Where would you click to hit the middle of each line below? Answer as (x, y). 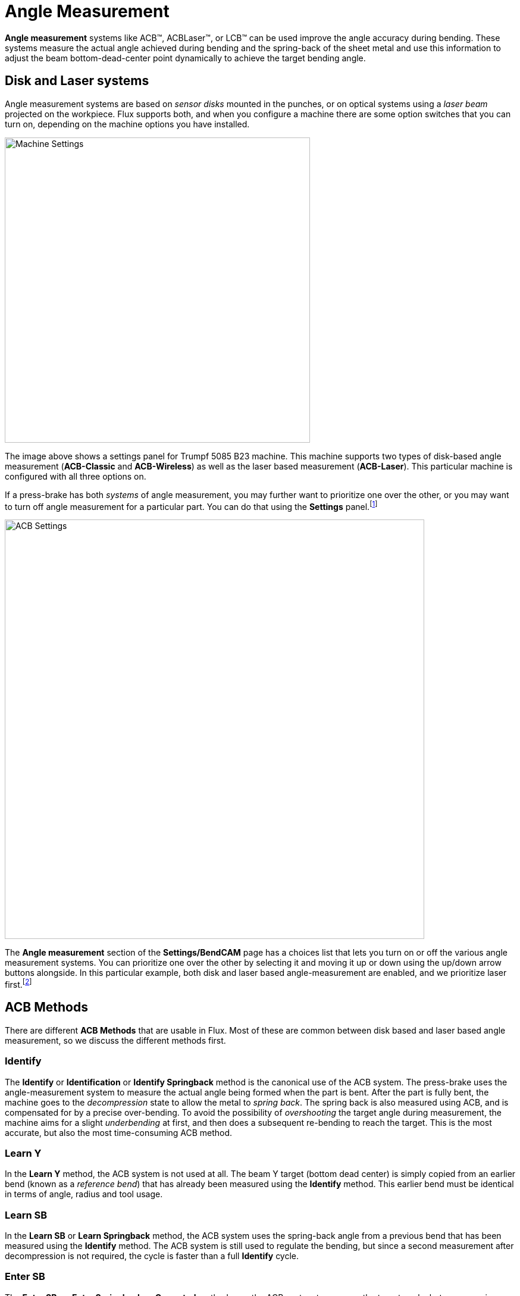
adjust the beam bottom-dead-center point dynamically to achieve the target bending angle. (185, 58)
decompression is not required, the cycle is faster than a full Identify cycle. (152, 1256)
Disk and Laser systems (77, 81)
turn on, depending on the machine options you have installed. (127, 124)
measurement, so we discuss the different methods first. (115, 1040)
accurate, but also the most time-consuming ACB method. (119, 1132)
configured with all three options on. (76, 476)
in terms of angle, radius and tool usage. (84, 1194)
